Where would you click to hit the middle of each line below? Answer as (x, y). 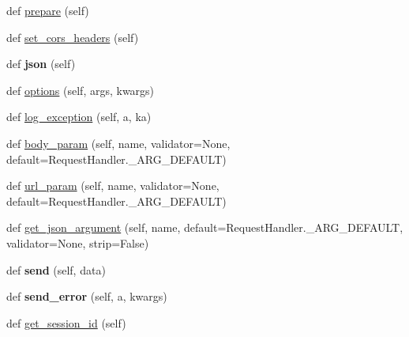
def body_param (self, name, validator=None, (118, 143)
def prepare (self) (48, 10)
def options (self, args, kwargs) (81, 90)
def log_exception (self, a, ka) (79, 117)
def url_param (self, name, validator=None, (113, 186)
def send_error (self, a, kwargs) (87, 296)
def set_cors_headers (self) (73, 37)
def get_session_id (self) (66, 322)
